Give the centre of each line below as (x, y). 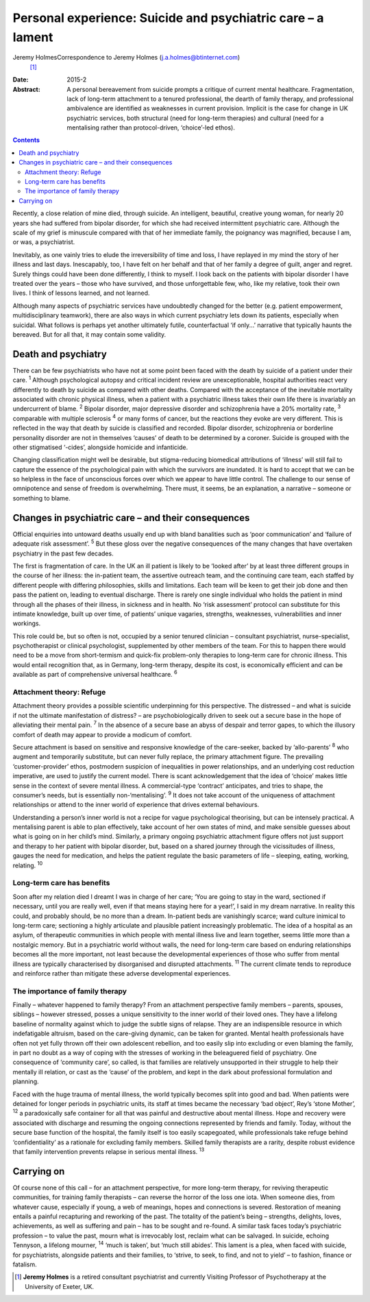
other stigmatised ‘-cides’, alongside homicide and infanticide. (100, 447)
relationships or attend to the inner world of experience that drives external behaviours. (136, 805)
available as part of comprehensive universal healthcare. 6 (95, 674)
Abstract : (26, 89)
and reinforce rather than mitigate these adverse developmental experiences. (122, 973)
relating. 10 (28, 865)
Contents (26, 140)
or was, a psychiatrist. (44, 242)
